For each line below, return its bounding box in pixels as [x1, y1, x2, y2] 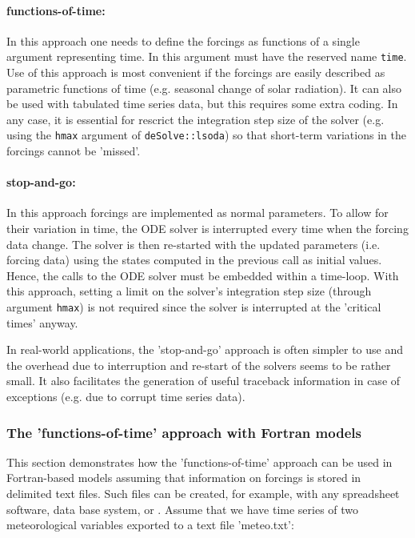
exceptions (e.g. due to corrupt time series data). [6, 388, 245, 405]
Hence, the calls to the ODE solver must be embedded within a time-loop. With [6, 267, 399, 283]
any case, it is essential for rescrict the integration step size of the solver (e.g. [6, 110, 385, 127]
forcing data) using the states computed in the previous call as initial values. [6, 251, 382, 268]
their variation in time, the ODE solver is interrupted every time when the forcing [6, 220, 409, 237]
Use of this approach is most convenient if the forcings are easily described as [6, 64, 385, 81]
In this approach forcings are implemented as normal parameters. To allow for [6, 204, 389, 221]
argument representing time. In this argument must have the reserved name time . [6, 48, 407, 65]
